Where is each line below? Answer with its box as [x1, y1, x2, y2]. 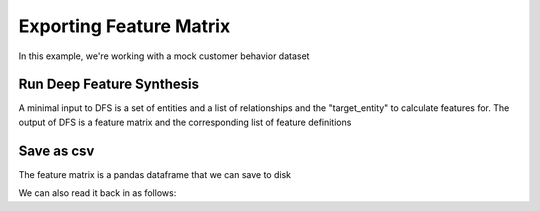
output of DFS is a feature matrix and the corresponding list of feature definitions [18, 116, 352, 128]
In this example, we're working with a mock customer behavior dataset [18, 50, 310, 62]
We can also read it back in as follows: [18, 187, 177, 199]
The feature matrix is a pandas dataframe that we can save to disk [18, 168, 292, 180]
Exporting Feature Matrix [18, 15, 231, 37]
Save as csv [18, 142, 95, 159]
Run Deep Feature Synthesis [18, 76, 200, 93]
